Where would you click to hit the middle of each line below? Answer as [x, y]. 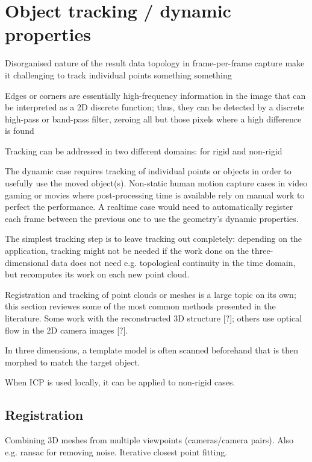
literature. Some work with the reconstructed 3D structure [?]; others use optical [154, 318]
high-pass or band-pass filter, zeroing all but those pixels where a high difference [153, 119]
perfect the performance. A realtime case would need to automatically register [149, 207]
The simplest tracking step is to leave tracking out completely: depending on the [154, 239]
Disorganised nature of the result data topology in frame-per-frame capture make [155, 63]
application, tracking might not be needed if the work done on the [127, 251]
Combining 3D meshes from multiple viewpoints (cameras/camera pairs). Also [149, 440]
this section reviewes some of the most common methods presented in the [140, 306]
